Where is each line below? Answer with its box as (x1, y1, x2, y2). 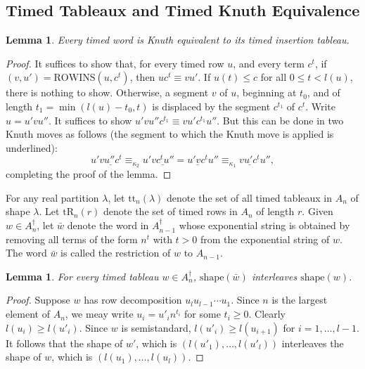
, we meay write (65, 306, 134, 321)
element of (6, 306, 50, 321)
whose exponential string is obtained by (179, 218, 350, 233)
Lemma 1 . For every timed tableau (6, 268, 159, 283)
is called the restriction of (60, 245, 171, 260)
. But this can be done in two (217, 112, 344, 127)
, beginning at (236, 85, 297, 100)
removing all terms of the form (6, 231, 138, 246)
